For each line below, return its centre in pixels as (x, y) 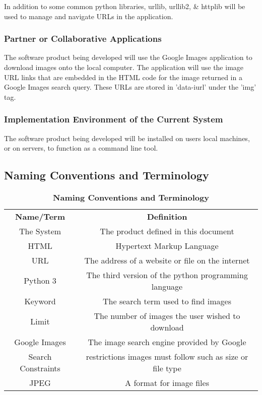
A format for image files (167, 382)
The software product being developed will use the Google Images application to (128, 57)
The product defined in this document (167, 231)
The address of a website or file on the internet (167, 260)
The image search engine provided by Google (167, 342)
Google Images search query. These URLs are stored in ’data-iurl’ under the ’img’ (130, 87)
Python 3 (40, 281)
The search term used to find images (167, 301)
